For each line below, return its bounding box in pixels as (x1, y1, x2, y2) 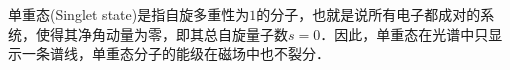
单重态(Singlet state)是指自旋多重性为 (8, 4, 250, 24)
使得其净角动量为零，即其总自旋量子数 (35, 23, 288, 44)
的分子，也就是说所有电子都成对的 (256, 4, 481, 24)
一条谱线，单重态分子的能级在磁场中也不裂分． (21, 43, 330, 64)
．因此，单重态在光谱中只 (320, 23, 489, 44)
